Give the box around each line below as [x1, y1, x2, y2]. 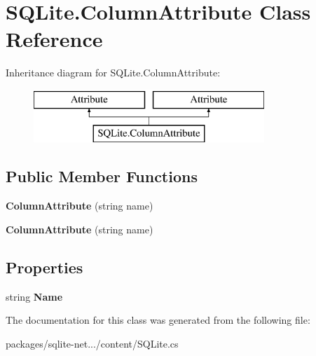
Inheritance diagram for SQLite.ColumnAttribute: [6, 65, 221, 80]
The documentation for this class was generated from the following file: [6, 313, 310, 327]
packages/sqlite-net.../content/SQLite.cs [6, 336, 179, 350]
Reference [6, 25, 103, 53]
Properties [6, 256, 83, 278]
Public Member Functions [6, 165, 198, 187]
